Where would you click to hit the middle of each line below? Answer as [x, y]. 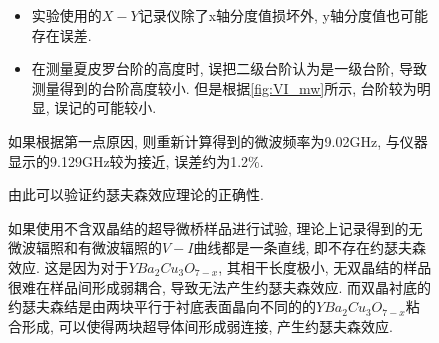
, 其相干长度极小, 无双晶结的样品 [325, 266]
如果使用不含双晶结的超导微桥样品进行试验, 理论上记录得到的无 [215, 227]
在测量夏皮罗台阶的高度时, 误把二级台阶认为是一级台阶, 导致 [229, 68]
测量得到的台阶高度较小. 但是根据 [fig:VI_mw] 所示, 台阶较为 [224, 87]
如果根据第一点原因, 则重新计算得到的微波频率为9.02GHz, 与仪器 [218, 140]
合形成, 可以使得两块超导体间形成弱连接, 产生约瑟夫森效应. [200, 325]
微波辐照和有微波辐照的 [85, 247]
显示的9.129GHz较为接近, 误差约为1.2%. [136, 160]
